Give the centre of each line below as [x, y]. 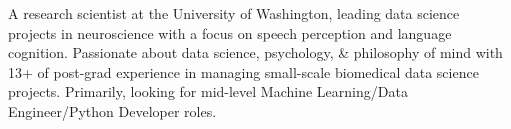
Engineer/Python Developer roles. [112, 110]
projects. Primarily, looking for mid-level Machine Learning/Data [208, 91]
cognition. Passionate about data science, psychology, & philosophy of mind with [255, 52]
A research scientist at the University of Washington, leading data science [234, 13]
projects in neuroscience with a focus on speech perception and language [230, 32]
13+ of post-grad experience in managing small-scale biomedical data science [243, 71]
